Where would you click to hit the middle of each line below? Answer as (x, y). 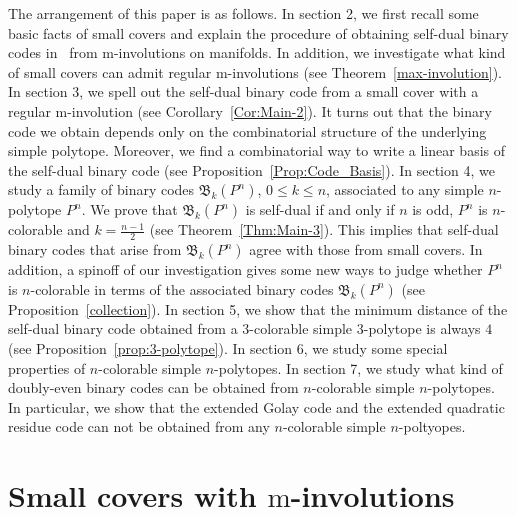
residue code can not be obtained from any (139, 426)
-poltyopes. (432, 426)
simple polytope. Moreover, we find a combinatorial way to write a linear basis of (257, 150)
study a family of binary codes (101, 189)
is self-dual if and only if (320, 209)
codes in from (53, 52)
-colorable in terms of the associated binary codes (182, 288)
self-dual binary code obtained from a (123, 328)
